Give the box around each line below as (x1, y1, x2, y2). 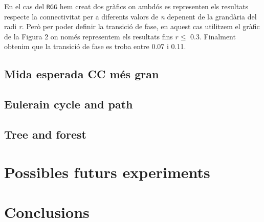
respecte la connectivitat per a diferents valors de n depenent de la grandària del (4, 11, 257, 21)
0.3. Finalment (190, 31, 236, 41)
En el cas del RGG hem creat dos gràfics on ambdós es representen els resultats (4, 1, 249, 11)
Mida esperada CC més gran (4, 66, 159, 82)
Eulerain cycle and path (4, 96, 133, 112)
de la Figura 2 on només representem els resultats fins (4, 31, 173, 41)
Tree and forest (4, 126, 86, 142)
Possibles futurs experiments (4, 161, 210, 182)
